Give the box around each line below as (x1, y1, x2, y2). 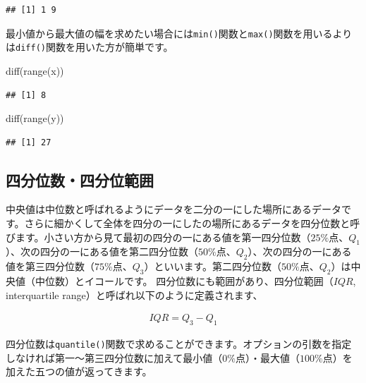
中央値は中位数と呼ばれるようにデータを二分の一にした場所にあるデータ (6, 202, 341, 217)
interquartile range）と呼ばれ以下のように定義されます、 (6, 287, 263, 302)
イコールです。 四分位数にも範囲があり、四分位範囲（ (84, 274, 334, 288)
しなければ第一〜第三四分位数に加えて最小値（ (6, 350, 223, 365)
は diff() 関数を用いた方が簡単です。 (6, 39, 173, 54)
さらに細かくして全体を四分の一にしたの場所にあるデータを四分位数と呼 (24, 216, 360, 231)
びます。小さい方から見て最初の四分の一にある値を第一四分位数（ (6, 229, 311, 244)
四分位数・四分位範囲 (6, 169, 154, 190)
